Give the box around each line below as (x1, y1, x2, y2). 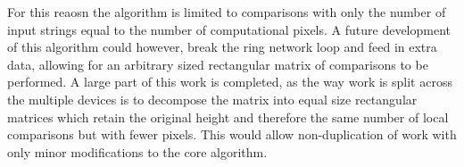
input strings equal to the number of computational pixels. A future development (7, 20, 451, 38)
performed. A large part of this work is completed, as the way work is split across (7, 72, 452, 91)
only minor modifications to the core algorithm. (7, 142, 268, 161)
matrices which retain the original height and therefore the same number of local (7, 107, 449, 126)
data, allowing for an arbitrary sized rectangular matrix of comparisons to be (7, 54, 428, 73)
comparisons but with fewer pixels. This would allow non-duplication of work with (7, 125, 457, 144)
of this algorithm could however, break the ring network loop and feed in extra (7, 38, 437, 56)
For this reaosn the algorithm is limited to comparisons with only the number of (7, 3, 446, 21)
